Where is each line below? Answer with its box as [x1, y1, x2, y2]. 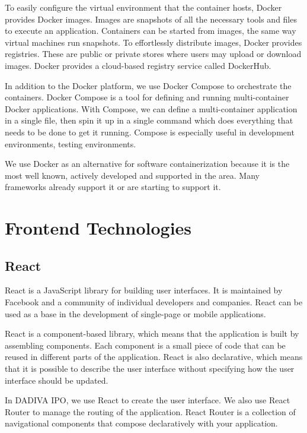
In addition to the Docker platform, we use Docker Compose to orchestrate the [5, 79, 292, 91]
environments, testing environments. [5, 137, 136, 150]
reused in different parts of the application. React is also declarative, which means [5, 350, 303, 363]
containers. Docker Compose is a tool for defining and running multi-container [5, 91, 289, 103]
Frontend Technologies [5, 216, 192, 240]
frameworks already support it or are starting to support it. [5, 181, 221, 193]
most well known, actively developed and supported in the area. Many [5, 169, 260, 181]
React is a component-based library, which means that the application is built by [5, 327, 299, 340]
